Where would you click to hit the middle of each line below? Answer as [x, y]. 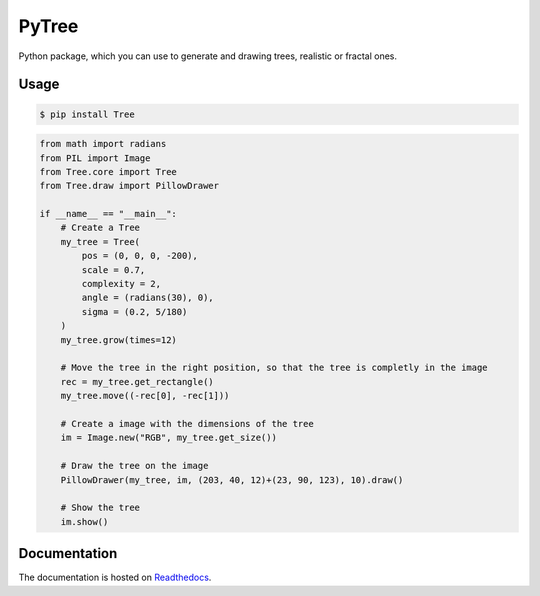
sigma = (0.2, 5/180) [134, 311]
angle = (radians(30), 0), [147, 298]
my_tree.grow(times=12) [118, 339]
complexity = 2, [121, 284]
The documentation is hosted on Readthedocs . [115, 577]
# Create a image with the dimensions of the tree [187, 423]
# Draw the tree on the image [134, 466]
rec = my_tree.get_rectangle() [137, 381]
